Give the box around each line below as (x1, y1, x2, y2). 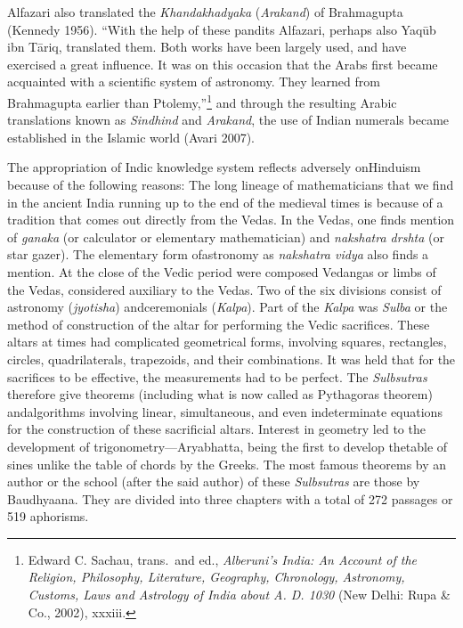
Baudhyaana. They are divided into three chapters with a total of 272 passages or (7, 489, 453, 508)
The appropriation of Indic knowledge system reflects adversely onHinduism (7, 158, 421, 176)
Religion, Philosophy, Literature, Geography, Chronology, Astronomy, (28, 567, 405, 586)
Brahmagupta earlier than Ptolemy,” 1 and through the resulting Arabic (7, 90, 397, 111)
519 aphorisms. (7, 507, 89, 526)
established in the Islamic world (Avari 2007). (7, 127, 255, 146)
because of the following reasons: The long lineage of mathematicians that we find (7, 175, 454, 193)
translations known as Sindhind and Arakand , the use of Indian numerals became (7, 110, 450, 129)
